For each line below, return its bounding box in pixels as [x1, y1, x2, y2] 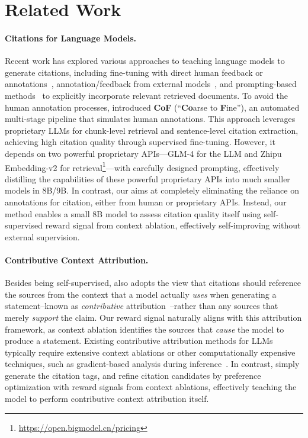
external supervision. [5, 230, 80, 243]
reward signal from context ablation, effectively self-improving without [45, 219, 301, 231]
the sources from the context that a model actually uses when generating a [5, 288, 277, 300]
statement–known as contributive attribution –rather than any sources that [5, 299, 278, 312]
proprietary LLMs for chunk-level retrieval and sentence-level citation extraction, [5, 124, 299, 136]
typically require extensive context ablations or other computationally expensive [5, 346, 296, 358]
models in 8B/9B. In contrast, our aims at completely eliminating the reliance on [5, 184, 299, 197]
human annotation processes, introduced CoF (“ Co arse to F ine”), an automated [5, 101, 300, 113]
